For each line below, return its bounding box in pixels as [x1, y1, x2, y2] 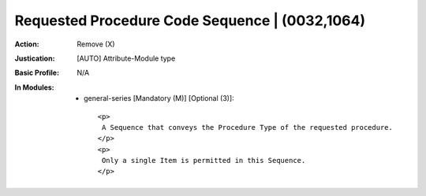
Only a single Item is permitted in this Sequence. [101, 156, 306, 165]
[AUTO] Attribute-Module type [77, 54, 176, 63]
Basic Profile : [14, 68, 59, 78]
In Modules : [14, 83, 54, 92]
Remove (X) [77, 39, 115, 49]
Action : [14, 39, 39, 49]
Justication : [14, 54, 55, 63]
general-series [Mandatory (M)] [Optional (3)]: [84, 94, 234, 103]
